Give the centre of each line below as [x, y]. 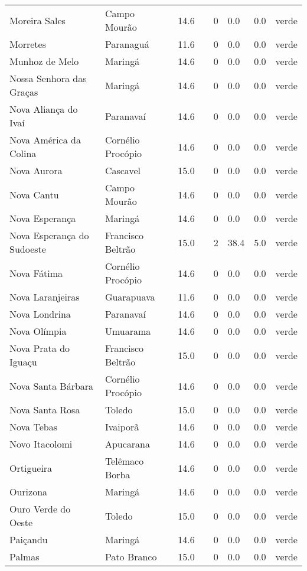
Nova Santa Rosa [45, 410]
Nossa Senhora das [48, 78]
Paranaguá [127, 44]
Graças [24, 92]
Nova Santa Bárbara [52, 386]
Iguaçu [23, 362]
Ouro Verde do [40, 509]
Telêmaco [124, 461]
